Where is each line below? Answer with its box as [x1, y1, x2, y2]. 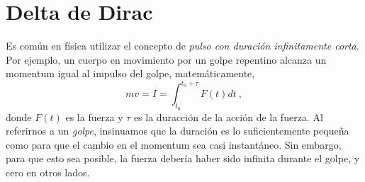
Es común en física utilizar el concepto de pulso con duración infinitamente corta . [6, 38, 359, 53]
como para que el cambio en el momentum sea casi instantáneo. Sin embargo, [6, 137, 342, 152]
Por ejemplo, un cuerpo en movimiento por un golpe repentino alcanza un [6, 52, 327, 67]
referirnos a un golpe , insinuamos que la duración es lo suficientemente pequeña [6, 123, 349, 138]
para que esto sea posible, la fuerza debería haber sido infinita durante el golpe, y [6, 151, 360, 166]
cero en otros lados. [6, 164, 90, 179]
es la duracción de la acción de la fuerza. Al [133, 109, 323, 124]
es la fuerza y [65, 109, 123, 124]
